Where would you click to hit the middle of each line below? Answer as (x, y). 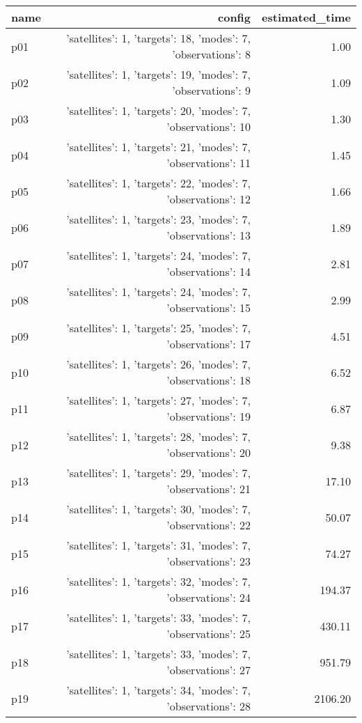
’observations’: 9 (212, 90)
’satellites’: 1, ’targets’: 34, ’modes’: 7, (159, 690)
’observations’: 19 (209, 416)
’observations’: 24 (209, 597)
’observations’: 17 (209, 344)
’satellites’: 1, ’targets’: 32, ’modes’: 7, (159, 581)
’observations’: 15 (209, 308)
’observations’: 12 (209, 199)
